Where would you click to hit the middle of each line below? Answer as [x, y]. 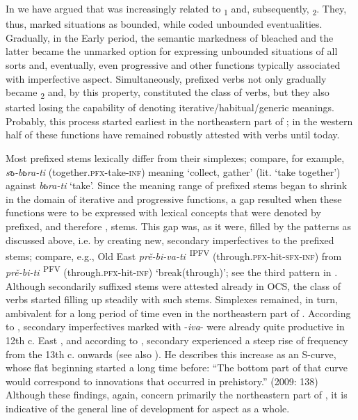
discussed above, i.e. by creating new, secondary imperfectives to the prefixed [170, 240]
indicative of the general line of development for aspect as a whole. [148, 408]
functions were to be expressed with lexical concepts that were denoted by [163, 212]
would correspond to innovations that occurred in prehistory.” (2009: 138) [162, 381]
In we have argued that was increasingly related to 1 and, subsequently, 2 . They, [176, 9]
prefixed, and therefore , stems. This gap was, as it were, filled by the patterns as [178, 226]
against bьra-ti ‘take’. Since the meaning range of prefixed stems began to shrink [177, 185]
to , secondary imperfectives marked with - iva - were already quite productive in [175, 326]
